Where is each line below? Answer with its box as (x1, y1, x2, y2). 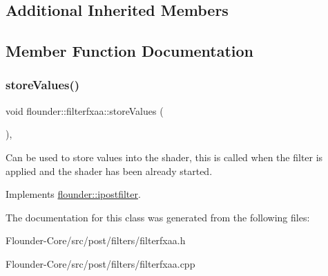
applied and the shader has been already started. (6, 163, 213, 178)
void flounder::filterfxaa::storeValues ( (6, 103, 164, 118)
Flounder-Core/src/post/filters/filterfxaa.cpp (6, 256, 195, 270)
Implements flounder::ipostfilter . (6, 187, 141, 201)
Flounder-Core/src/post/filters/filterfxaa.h (6, 233, 186, 248)
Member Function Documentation (6, 40, 254, 62)
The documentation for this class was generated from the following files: (6, 210, 310, 224)
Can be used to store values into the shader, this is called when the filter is (6, 149, 323, 164)
